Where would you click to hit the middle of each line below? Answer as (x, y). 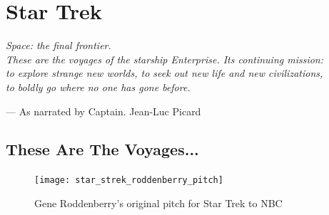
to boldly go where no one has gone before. (98, 86)
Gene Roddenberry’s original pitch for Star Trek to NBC (158, 203)
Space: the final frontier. (59, 45)
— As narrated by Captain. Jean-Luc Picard (103, 111)
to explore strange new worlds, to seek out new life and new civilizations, (164, 73)
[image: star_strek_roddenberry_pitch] (129, 180)
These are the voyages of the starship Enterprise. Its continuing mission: (165, 59)
